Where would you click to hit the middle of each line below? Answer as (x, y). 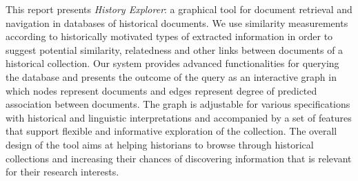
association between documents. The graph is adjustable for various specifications (178, 104)
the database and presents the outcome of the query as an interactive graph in (171, 76)
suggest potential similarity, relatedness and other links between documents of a (175, 49)
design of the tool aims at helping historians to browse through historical (160, 144)
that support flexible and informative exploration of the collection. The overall (171, 131)
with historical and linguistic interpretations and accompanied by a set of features (179, 117)
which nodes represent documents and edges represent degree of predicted (161, 90)
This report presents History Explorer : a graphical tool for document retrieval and (179, 9)
